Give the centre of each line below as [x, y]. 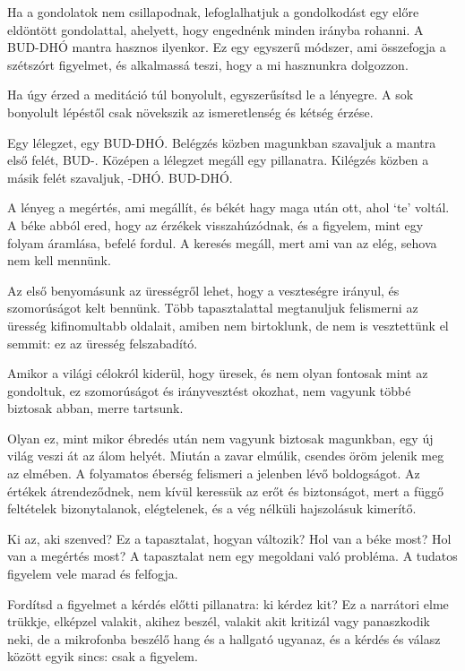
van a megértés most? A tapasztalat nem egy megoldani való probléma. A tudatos [232, 556]
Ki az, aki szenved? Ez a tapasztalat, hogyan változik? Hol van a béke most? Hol [229, 538]
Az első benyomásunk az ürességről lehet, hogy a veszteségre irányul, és [203, 290]
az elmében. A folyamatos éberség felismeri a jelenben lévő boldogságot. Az [214, 473]
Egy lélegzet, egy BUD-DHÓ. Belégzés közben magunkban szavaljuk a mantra [222, 142]
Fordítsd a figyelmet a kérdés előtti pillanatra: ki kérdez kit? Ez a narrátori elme [228, 603]
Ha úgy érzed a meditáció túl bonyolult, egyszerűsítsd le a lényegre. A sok [211, 95]
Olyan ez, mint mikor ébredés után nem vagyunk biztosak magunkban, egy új [220, 438]
